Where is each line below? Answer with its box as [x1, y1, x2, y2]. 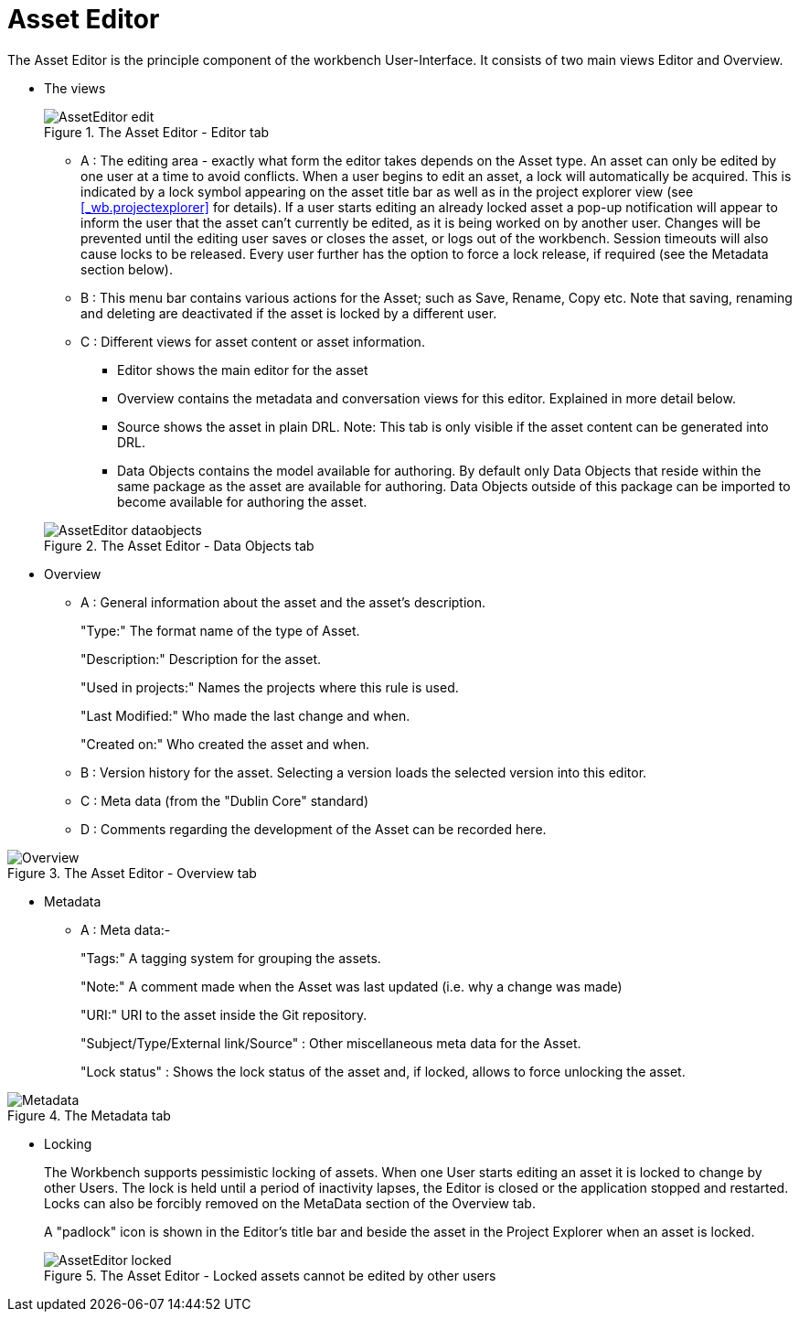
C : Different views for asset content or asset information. [80, 333, 425, 349]
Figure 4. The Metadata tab [7, 1107, 171, 1123]
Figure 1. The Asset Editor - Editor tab [44, 123, 270, 140]
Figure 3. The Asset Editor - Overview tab [7, 864, 257, 881]
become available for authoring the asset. [117, 493, 368, 509]
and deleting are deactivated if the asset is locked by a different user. [80, 305, 497, 321]
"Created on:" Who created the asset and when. [80, 735, 370, 752]
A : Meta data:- [80, 921, 171, 938]
